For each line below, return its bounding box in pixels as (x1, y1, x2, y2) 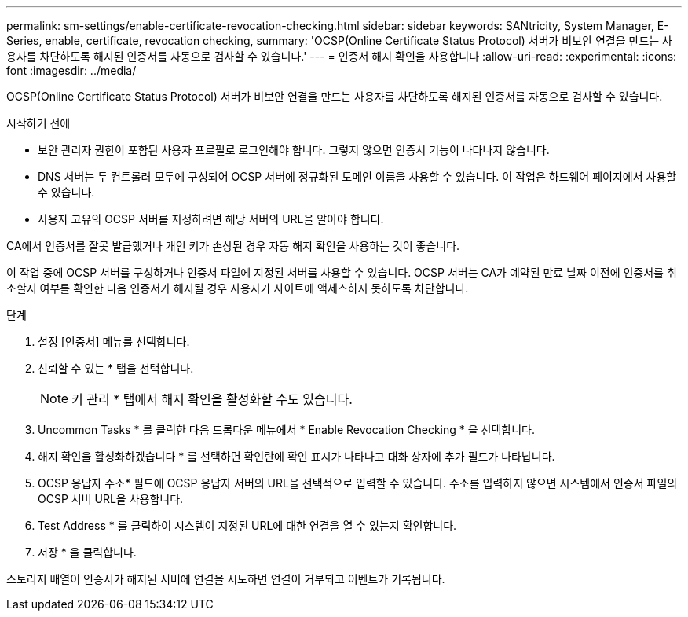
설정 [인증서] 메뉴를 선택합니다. (38, 335, 190, 348)
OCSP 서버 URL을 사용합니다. (38, 492, 184, 505)
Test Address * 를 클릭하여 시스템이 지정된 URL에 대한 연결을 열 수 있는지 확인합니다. (38, 519, 457, 532)
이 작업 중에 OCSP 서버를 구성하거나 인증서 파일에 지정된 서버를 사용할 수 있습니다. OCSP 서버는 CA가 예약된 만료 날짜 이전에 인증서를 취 (6, 266, 677, 279)
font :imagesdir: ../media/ (6, 64, 137, 77)
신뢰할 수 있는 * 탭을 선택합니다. (38, 362, 194, 375)
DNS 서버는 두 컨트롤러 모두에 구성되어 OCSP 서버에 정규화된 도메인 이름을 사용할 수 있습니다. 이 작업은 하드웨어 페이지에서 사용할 (38, 170, 677, 183)
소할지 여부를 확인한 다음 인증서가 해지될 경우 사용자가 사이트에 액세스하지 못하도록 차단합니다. (6, 281, 469, 295)
